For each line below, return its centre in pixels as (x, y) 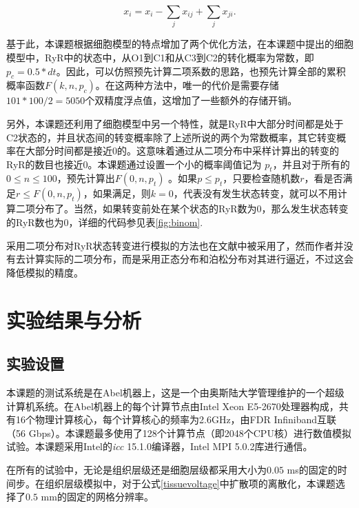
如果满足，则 (122, 193)
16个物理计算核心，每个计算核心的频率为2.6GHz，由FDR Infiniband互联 (176, 419)
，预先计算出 (86, 178)
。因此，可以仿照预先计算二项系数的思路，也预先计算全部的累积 (201, 71)
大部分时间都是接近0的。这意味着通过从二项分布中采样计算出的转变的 (182, 151)
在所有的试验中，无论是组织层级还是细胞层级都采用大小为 (136, 469)
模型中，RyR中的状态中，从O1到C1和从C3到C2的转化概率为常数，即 (160, 57)
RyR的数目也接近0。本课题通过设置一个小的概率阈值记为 (134, 164)
